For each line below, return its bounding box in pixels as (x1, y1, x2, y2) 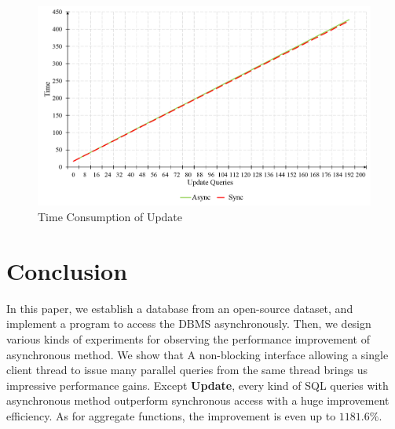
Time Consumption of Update (38, 209, 183, 225)
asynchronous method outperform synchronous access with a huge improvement (6, 392, 390, 409)
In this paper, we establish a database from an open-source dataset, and (6, 300, 353, 316)
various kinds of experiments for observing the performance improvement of (6, 330, 370, 347)
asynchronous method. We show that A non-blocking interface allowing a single (6, 346, 389, 362)
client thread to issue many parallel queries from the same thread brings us (6, 362, 368, 378)
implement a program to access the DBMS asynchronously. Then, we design (6, 315, 371, 332)
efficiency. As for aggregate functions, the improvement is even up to (6, 407, 336, 424)
